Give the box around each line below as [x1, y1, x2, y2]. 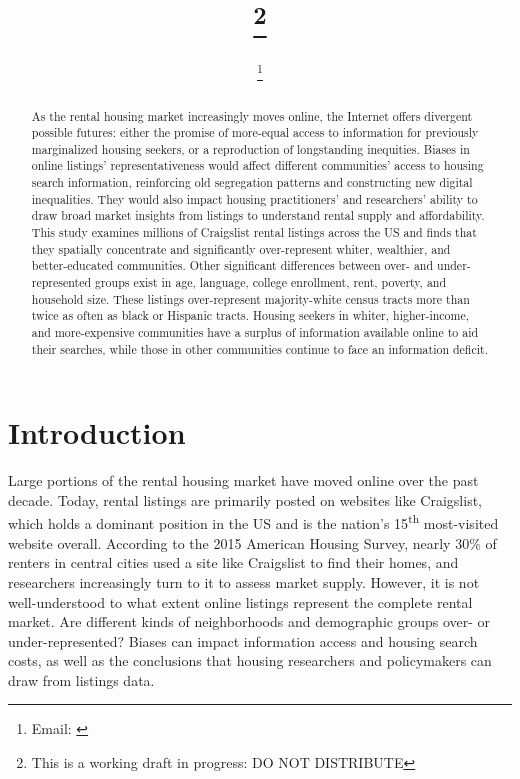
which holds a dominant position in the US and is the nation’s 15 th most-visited [8, 510, 499, 534]
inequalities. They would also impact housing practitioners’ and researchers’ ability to [31, 190, 478, 207]
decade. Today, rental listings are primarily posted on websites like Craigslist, [8, 489, 483, 510]
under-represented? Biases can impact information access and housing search [8, 630, 478, 651]
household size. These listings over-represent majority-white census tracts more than [31, 290, 470, 307]
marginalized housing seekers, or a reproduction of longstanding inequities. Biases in [31, 140, 470, 157]
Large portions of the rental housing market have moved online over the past [8, 470, 479, 491]
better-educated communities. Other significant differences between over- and [31, 257, 434, 274]
